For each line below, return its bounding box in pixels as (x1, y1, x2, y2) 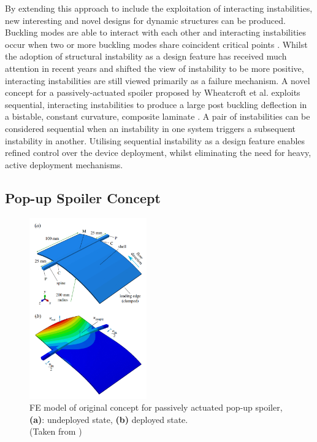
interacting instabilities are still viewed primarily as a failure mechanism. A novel (5, 74, 310, 87)
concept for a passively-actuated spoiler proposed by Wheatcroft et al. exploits (5, 86, 300, 99)
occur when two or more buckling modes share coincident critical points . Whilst (5, 37, 308, 50)
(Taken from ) (29, 425, 82, 438)
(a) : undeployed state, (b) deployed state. (29, 413, 188, 425)
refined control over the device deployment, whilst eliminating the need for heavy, (5, 146, 311, 159)
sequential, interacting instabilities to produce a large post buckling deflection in (5, 98, 307, 110)
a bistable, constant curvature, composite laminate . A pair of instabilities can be (5, 110, 310, 123)
